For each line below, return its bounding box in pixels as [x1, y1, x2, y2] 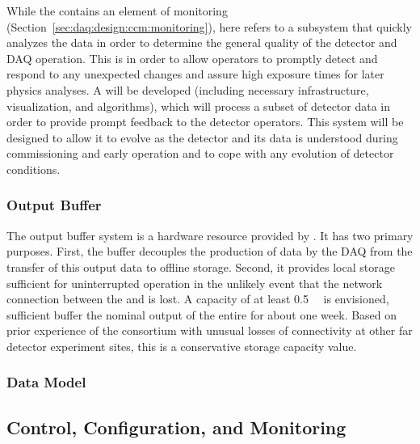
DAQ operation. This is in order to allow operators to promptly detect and [6, 49, 378, 66]
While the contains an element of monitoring [6, 2, 228, 19]
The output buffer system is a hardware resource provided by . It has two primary [6, 226, 414, 243]
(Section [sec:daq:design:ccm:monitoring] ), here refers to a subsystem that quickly [6, 18, 412, 35]
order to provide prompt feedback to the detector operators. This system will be [6, 113, 404, 130]
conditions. [6, 160, 61, 177]
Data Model [6, 372, 86, 392]
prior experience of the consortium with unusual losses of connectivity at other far [6, 322, 413, 339]
